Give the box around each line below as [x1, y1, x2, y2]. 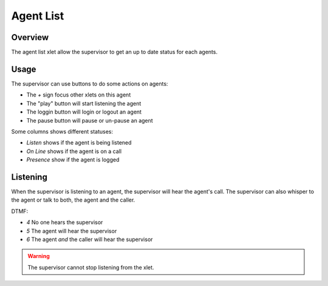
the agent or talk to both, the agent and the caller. [11, 196, 135, 203]
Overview [11, 32, 49, 43]
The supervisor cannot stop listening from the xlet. [27, 264, 154, 271]
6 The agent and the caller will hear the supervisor [26, 236, 153, 243]
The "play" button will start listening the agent [26, 100, 142, 107]
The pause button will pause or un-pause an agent [26, 117, 153, 124]
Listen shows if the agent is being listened [26, 139, 132, 146]
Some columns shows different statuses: [11, 128, 114, 135]
